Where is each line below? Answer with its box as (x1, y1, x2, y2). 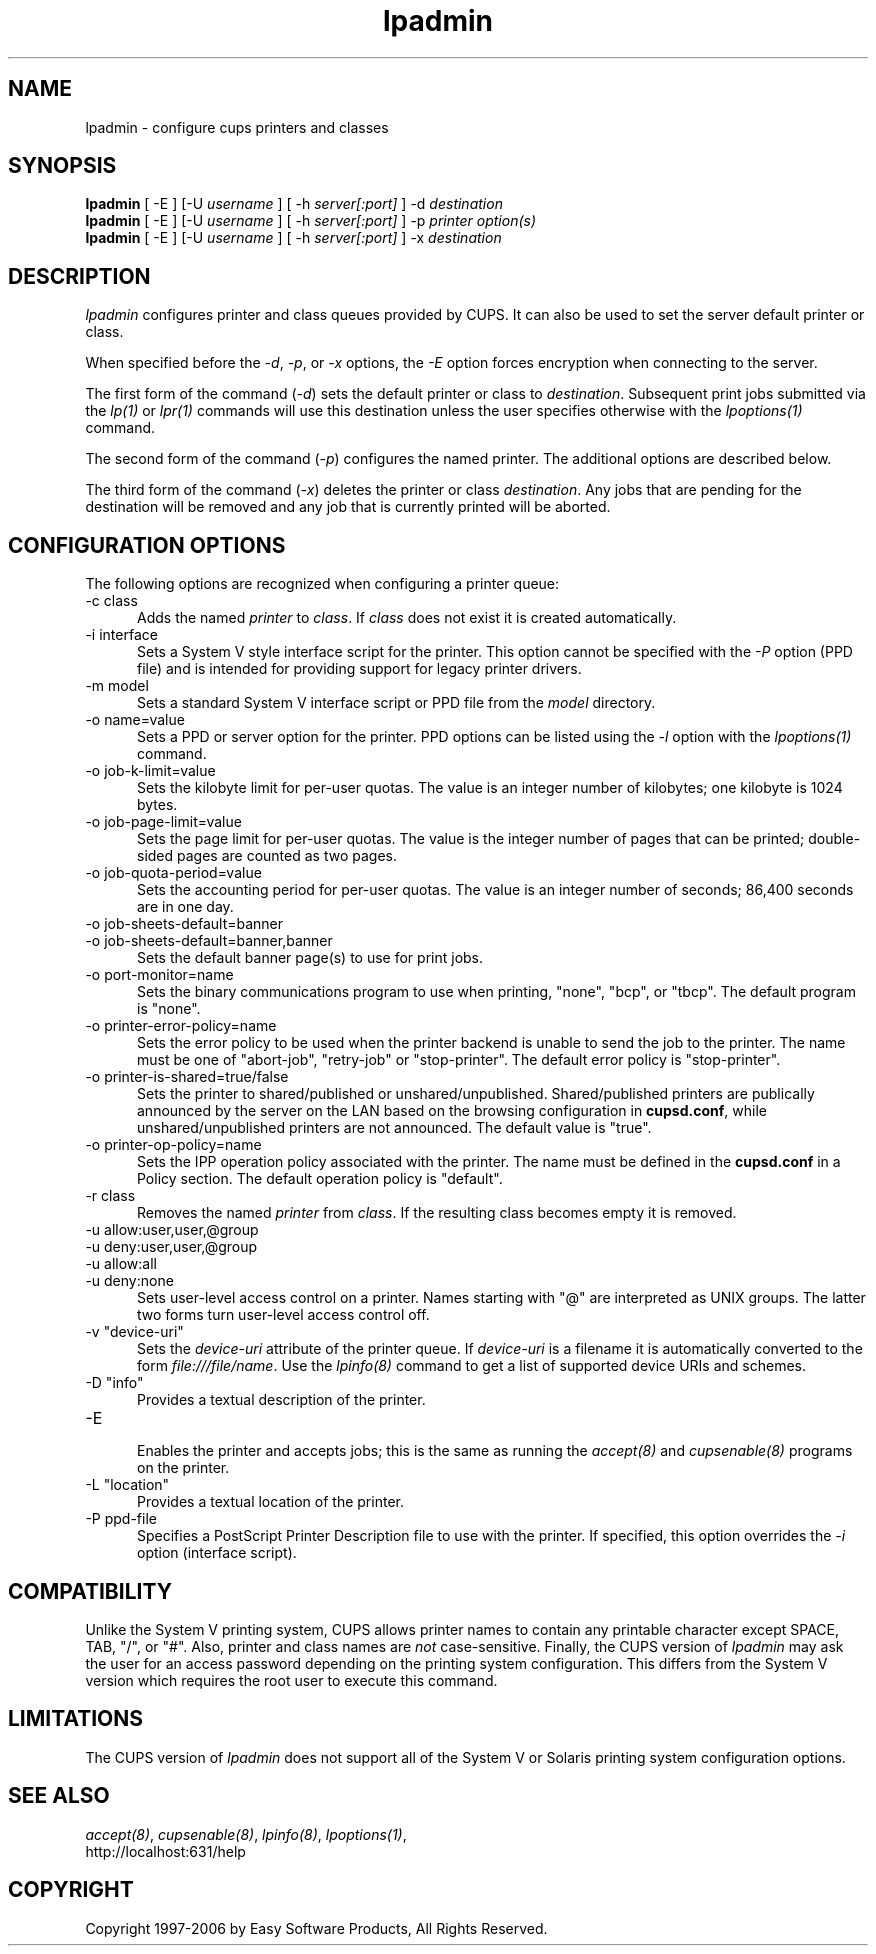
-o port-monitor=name (85, 966, 234, 984)
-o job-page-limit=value (85, 813, 242, 831)
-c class (85, 592, 138, 610)
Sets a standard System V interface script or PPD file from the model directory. (137, 694, 656, 712)
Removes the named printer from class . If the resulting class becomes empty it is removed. (137, 1204, 737, 1222)
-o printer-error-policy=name (85, 1017, 277, 1035)
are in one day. (137, 898, 234, 916)
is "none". (137, 1000, 201, 1018)
